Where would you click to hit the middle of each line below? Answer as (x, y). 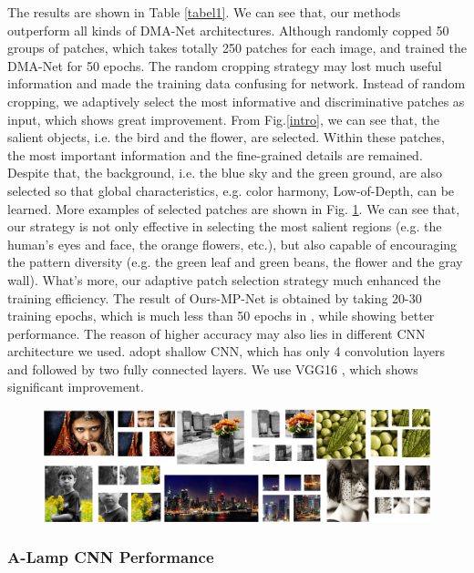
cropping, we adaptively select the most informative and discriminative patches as (236, 101)
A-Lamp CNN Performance (111, 557)
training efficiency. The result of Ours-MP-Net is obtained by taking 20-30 (215, 297)
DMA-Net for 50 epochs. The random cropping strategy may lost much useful (225, 65)
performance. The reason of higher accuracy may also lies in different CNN (216, 333)
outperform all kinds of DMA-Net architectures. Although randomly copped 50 (228, 30)
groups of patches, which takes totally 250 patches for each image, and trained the (237, 48)
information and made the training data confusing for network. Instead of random (237, 83)
